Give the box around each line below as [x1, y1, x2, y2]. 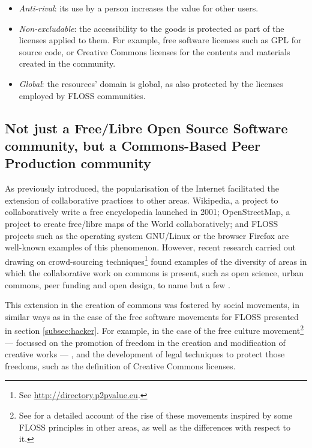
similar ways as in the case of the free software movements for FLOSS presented [5, 310, 299, 322]
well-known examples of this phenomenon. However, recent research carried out [5, 241, 296, 253]
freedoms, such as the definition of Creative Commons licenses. [5, 359, 236, 372]
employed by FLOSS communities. [19, 89, 146, 101]
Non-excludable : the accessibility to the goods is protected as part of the [19, 22, 284, 34]
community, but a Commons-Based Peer [5, 136, 260, 154]
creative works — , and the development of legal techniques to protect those [5, 348, 285, 360]
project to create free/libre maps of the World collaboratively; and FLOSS [5, 217, 278, 229]
